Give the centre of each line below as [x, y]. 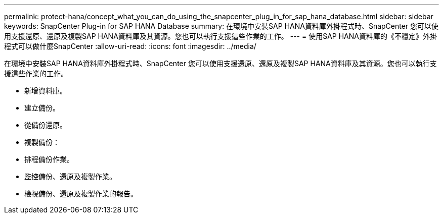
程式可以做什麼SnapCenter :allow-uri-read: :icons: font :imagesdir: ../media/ [130, 46]
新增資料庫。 [46, 91]
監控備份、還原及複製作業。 [70, 176]
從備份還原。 [46, 125]
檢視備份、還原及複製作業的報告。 [81, 194]
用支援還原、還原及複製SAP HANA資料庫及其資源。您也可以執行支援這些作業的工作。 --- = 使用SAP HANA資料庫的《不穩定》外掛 [220, 36]
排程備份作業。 [49, 159]
